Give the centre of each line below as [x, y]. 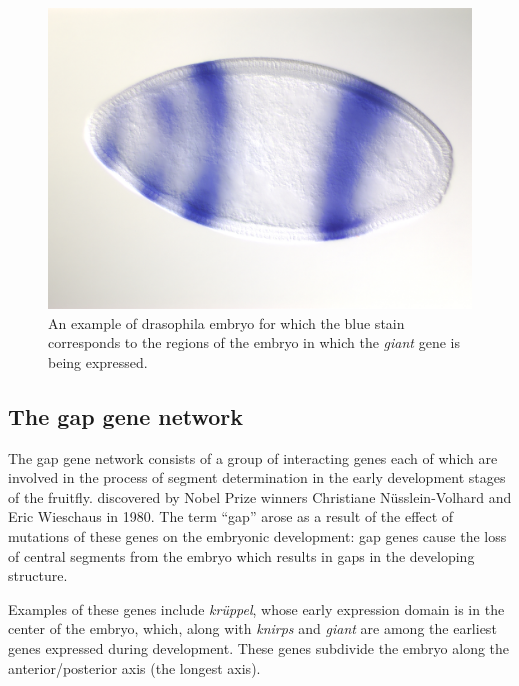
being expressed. [98, 361]
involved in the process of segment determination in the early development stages [257, 477]
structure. [38, 575]
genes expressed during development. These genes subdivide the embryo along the [259, 647]
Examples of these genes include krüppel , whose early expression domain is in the [256, 608]
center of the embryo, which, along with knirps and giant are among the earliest [252, 628]
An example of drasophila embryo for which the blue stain [226, 322]
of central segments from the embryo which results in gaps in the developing [241, 555]
